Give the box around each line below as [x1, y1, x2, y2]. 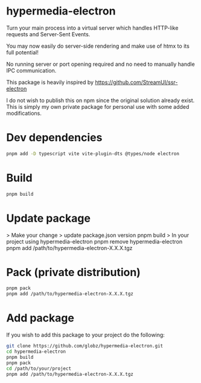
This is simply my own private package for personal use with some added [6, 103, 190, 110]
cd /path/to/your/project [6, 365, 71, 372]
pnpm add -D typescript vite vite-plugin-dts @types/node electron [6, 150, 180, 156]
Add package [6, 311, 74, 325]
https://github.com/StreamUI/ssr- [95, 79, 178, 86]
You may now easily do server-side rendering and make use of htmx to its [6, 42, 190, 50]
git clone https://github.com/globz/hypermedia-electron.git [6, 343, 164, 349]
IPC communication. [6, 66, 57, 74]
